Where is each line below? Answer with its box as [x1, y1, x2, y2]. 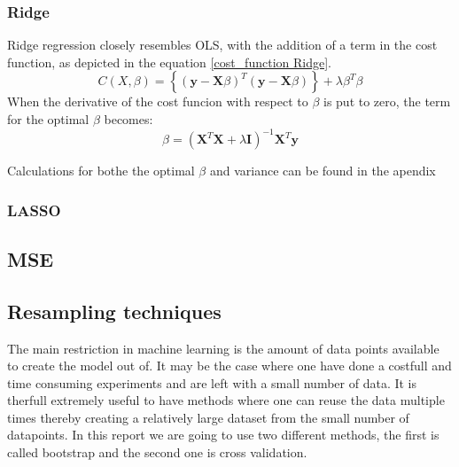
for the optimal [7, 110, 89, 128]
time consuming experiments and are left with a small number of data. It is [7, 373, 417, 392]
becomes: [104, 110, 153, 128]
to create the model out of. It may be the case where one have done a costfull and [7, 356, 452, 375]
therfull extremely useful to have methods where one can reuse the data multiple [7, 391, 445, 409]
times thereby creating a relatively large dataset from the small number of [7, 408, 409, 426]
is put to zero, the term [323, 92, 451, 111]
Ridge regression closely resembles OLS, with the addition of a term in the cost [7, 35, 438, 54]
